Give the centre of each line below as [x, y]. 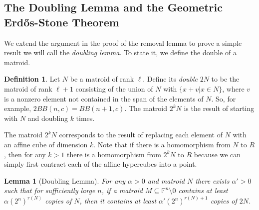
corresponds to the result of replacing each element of [141, 135]
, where [233, 88]
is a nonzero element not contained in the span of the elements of [104, 98]
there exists [212, 180]
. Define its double [170, 79]
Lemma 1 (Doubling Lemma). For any [65, 180]
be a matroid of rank [102, 79]
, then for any [25, 154]
